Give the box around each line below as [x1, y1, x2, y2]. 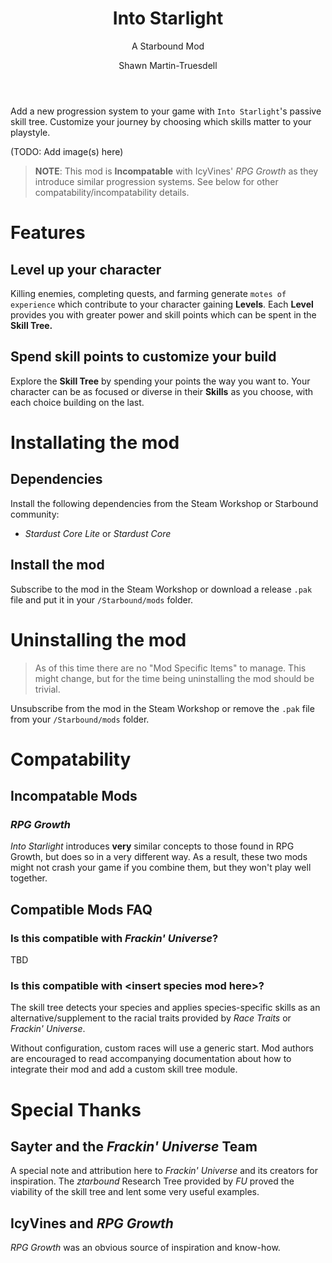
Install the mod [10, 557, 105, 574]
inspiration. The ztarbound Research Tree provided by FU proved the [10, 1175, 295, 1187]
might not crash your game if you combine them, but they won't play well [10, 862, 312, 874]
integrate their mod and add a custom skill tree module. [10, 1063, 238, 1076]
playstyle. [10, 126, 51, 138]
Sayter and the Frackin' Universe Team [10, 1138, 258, 1155]
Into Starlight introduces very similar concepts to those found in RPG [10, 840, 295, 852]
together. [10, 872, 48, 884]
